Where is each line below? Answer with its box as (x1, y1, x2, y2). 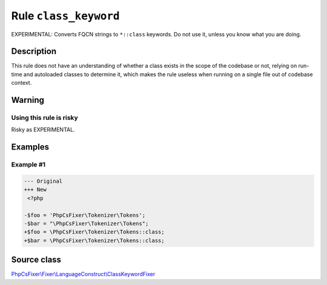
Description (11, 46, 57, 57)
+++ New (24, 186, 47, 193)
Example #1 (11, 160, 45, 169)
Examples (11, 142, 50, 152)
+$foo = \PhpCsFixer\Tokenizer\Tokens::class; (24, 229, 165, 235)
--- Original (24, 177, 63, 185)
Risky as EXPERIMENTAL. (11, 126, 75, 133)
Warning (11, 95, 45, 105)
